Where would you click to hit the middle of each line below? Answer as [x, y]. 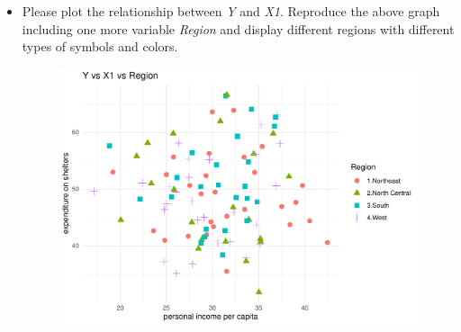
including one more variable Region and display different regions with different [238, 28]
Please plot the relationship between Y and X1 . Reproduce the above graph [231, 11]
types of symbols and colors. [100, 46]
